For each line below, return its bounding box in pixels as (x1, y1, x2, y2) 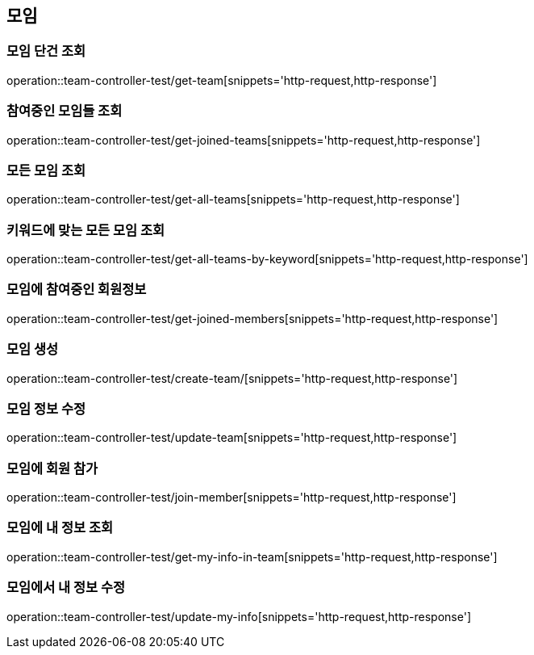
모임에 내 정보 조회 (6, 519, 114, 536)
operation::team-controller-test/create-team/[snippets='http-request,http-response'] (6, 371, 458, 385)
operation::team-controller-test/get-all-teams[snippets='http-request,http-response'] (6, 192, 460, 207)
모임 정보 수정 (6, 400, 86, 417)
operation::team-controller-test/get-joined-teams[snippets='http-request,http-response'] (6, 132, 481, 147)
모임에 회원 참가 (6, 460, 98, 477)
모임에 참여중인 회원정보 (6, 281, 147, 298)
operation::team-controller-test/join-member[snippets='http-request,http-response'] (6, 490, 457, 505)
